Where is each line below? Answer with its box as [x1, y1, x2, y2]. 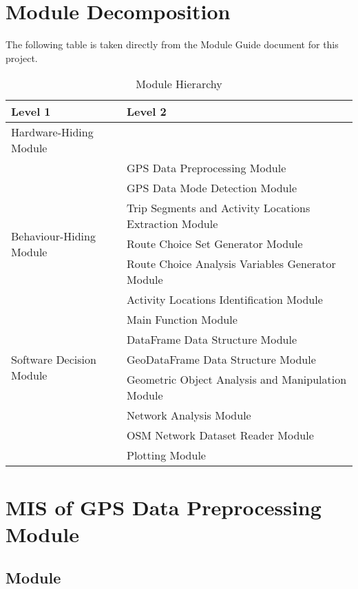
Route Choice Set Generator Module [127, 236, 303, 252]
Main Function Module [127, 311, 238, 328]
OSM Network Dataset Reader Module [127, 427, 314, 444]
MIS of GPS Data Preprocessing [6, 493, 322, 521]
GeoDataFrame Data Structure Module [127, 351, 316, 368]
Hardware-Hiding [11, 124, 94, 141]
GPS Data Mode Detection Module [127, 180, 297, 196]
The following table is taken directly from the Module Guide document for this [6, 37, 339, 52]
